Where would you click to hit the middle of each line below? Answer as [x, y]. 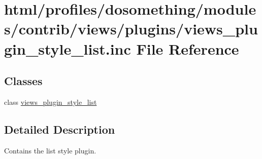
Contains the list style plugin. [50, 150]
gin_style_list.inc [68, 48]
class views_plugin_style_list [51, 102]
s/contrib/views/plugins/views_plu [131, 29]
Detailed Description [60, 129]
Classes [23, 81]
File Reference [188, 48]
